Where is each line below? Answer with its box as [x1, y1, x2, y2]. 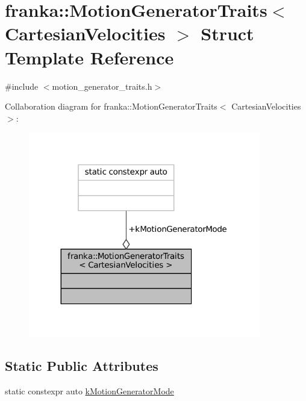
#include [5, 79, 39, 92]
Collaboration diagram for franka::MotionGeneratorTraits [5, 100, 217, 113]
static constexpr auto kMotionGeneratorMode [5, 385, 174, 397]
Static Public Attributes [5, 356, 158, 375]
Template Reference [5, 45, 174, 69]
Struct [201, 21, 254, 46]
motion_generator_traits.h [52, 79, 152, 92]
